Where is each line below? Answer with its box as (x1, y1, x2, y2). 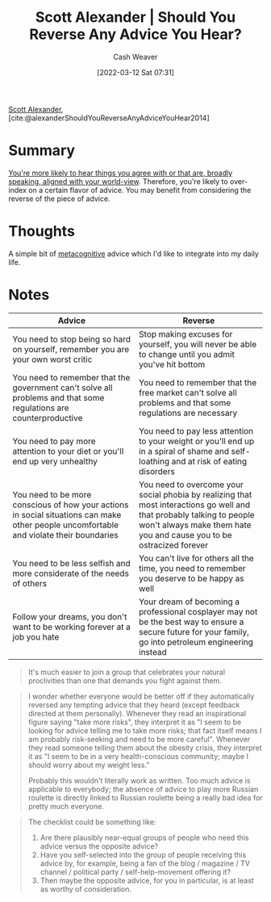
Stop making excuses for (138, 328, 233, 339)
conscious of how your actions (12, 499, 129, 510)
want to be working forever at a (12, 621, 131, 632)
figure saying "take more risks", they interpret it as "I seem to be (27, 717, 242, 727)
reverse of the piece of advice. (8, 194, 110, 203)
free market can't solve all (138, 387, 238, 398)
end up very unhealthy (12, 455, 98, 467)
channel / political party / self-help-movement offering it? (40, 866, 231, 876)
